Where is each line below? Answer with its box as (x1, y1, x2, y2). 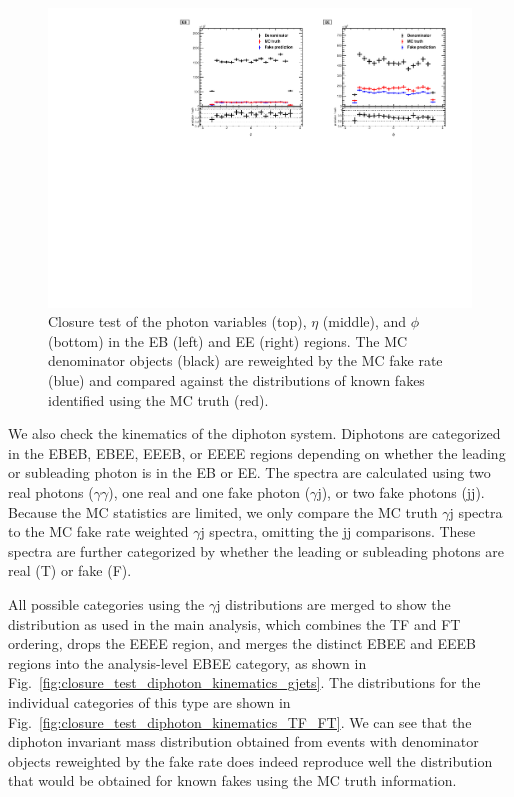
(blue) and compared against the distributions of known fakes (48, 370, 425, 391)
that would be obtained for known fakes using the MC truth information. (8, 770, 457, 791)
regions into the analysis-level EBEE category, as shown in (8, 652, 367, 673)
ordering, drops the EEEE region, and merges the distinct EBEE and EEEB (8, 633, 476, 654)
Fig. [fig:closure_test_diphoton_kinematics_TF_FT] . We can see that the (8, 711, 472, 732)
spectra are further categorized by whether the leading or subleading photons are (8, 540, 505, 561)
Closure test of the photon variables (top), (48, 311, 307, 332)
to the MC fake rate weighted (8, 521, 189, 542)
